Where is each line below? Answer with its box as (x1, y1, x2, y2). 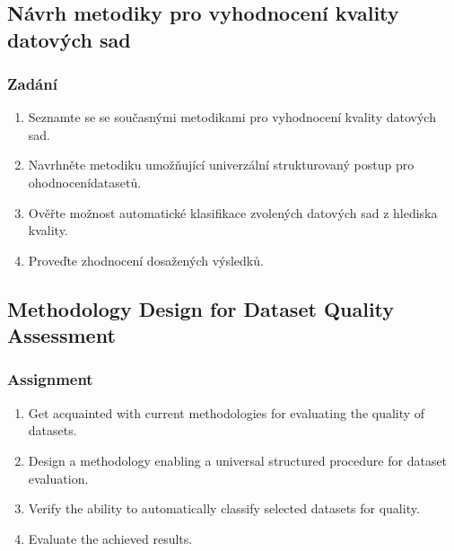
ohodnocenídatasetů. (28, 172, 142, 191)
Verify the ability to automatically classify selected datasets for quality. (28, 499, 420, 518)
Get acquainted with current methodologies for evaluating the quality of (28, 403, 425, 422)
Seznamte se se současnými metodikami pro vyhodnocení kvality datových (28, 108, 436, 127)
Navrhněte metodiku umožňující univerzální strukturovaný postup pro (28, 155, 415, 174)
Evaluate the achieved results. (28, 529, 193, 547)
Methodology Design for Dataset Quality (7, 294, 395, 322)
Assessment (7, 321, 116, 349)
